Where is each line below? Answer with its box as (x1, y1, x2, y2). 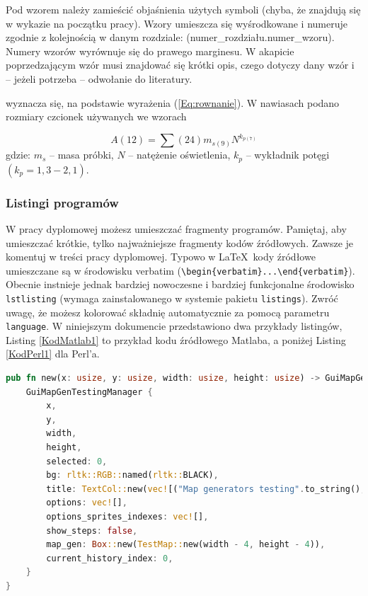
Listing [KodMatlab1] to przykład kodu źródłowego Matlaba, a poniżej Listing (6, 332, 346, 347)
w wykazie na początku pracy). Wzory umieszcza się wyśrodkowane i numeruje (6, 16, 347, 30)
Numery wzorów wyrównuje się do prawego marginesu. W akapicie (6, 43, 294, 58)
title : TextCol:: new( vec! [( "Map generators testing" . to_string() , (46, 483, 366, 494)
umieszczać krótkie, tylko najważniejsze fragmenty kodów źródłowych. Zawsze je (6, 235, 354, 250)
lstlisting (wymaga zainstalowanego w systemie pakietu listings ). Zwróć (6, 290, 338, 305)
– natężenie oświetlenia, (128, 147, 231, 162)
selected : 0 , (46, 456, 108, 466)
